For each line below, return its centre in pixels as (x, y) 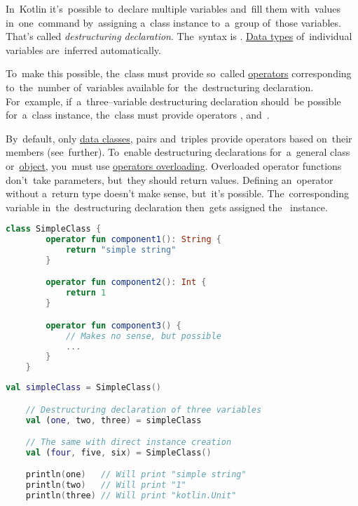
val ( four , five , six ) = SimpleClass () (118, 452)
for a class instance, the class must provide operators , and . (138, 115)
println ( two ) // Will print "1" (106, 485)
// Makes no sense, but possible (143, 336)
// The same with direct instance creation (129, 442)
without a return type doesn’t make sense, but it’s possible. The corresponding (177, 193)
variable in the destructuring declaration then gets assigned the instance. (167, 207)
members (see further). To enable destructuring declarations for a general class (178, 152)
